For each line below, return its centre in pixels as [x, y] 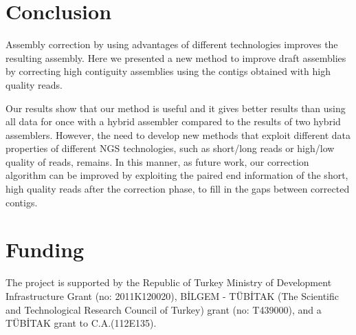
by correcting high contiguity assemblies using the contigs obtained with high [168, 71]
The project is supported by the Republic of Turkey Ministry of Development [169, 282]
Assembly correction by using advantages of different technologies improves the [172, 44]
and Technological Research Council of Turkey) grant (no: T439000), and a [164, 309]
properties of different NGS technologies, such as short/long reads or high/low [170, 148]
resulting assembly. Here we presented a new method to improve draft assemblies [176, 57]
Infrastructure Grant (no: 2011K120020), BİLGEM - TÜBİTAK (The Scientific [173, 295]
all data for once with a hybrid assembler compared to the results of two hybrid [173, 121]
